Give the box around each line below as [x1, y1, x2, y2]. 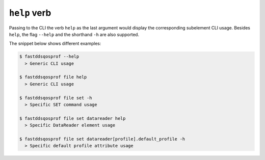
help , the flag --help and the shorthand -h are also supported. [9, 31, 139, 37]
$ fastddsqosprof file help [19, 74, 87, 80]
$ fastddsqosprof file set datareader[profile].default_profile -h [19, 136, 185, 142]
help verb [9, 7, 52, 18]
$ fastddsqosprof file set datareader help [19, 115, 126, 121]
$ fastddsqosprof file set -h [19, 95, 92, 101]
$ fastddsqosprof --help [19, 54, 79, 59]
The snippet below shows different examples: [9, 41, 102, 47]
